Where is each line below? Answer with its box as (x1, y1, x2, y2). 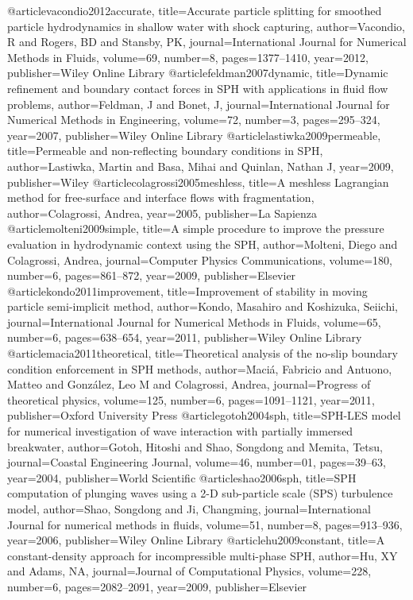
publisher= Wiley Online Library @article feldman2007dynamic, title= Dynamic (7, 64, 388, 81)
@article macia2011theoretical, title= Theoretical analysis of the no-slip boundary (7, 345, 398, 362)
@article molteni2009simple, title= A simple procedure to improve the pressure (7, 220, 384, 237)
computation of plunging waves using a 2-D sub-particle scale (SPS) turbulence (7, 485, 393, 501)
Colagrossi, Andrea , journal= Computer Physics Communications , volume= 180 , (7, 251, 392, 268)
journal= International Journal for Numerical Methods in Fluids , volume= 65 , (7, 313, 381, 330)
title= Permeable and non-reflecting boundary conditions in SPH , (7, 142, 323, 159)
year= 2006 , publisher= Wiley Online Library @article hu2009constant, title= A (7, 532, 385, 548)
